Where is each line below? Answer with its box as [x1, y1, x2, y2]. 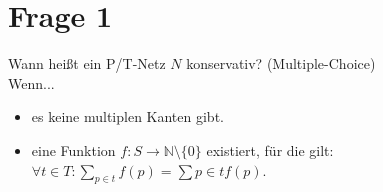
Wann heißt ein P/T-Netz [8, 53, 166, 74]
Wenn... [8, 72, 55, 93]
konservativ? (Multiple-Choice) [186, 53, 376, 74]
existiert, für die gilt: [206, 139, 334, 160]
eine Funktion [31, 139, 116, 160]
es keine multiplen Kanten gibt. [31, 106, 224, 127]
